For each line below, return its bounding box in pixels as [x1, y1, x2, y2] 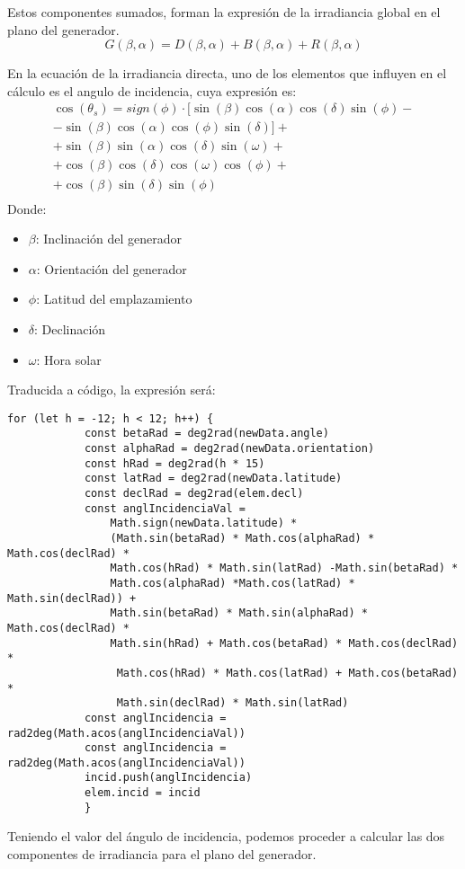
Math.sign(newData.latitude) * [110, 517, 298, 530]
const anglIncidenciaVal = [84, 501, 246, 515]
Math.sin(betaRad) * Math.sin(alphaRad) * [110, 607, 368, 620]
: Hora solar [36, 350, 102, 368]
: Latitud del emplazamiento [36, 289, 192, 308]
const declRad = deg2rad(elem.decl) [84, 487, 304, 500]
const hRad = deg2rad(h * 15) [84, 457, 265, 470]
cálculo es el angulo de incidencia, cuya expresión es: [7, 81, 297, 100]
